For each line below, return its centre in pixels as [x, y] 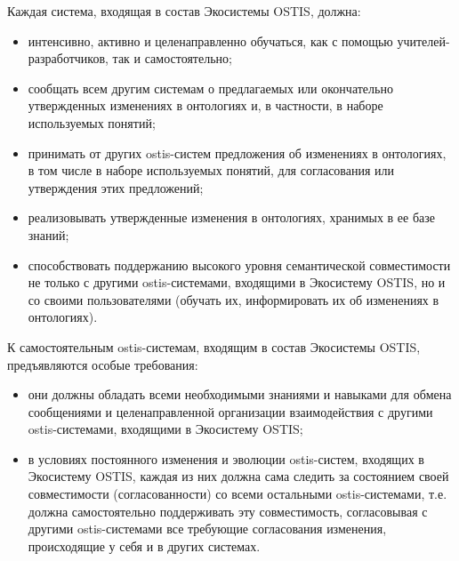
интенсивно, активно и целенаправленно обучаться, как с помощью [210, 40]
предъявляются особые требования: [103, 364]
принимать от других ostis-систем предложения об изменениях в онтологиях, [237, 152]
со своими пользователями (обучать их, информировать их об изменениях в [234, 299]
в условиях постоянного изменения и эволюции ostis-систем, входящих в [226, 458]
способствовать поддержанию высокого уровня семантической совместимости [239, 264]
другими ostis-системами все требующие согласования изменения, [207, 529]
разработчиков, [68, 58]
